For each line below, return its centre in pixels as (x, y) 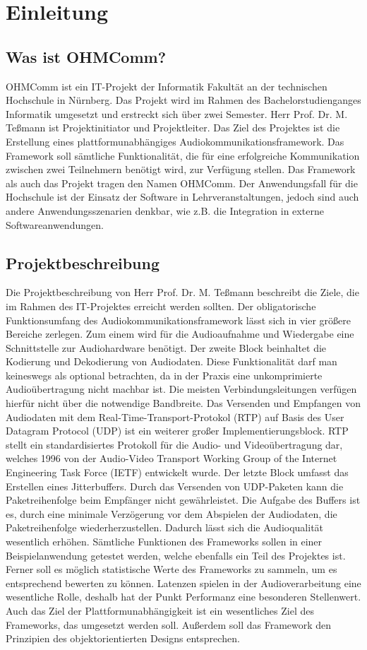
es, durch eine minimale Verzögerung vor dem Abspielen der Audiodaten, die (172, 513)
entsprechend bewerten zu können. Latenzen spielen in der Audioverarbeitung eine (183, 583)
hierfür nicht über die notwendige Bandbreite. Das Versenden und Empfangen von (183, 403)
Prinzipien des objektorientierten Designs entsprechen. (123, 638)
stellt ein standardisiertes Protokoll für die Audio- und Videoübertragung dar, (174, 444)
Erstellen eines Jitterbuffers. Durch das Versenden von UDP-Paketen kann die (175, 486)
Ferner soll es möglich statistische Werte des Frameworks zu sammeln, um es (172, 569)
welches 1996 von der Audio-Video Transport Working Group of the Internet (172, 458)
